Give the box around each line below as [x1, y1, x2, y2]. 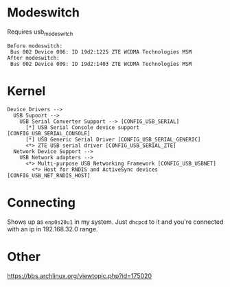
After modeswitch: [7, 54, 60, 61]
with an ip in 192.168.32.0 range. [7, 225, 98, 233]
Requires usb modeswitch [7, 27, 73, 37]
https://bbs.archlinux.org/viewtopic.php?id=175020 [7, 271, 152, 279]
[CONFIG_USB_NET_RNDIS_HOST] [7, 172, 91, 179]
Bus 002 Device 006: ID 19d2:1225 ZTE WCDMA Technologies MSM [10, 48, 192, 56]
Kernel [7, 83, 46, 99]
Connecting [7, 194, 76, 210]
